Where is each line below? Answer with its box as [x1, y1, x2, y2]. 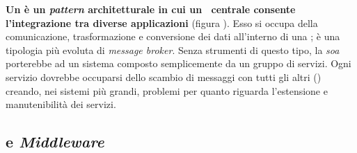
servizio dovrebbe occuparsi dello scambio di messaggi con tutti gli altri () [6, 69, 322, 84]
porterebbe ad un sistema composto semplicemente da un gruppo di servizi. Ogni [6, 56, 351, 71]
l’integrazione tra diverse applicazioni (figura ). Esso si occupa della [6, 15, 318, 30]
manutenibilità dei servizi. [6, 97, 116, 111]
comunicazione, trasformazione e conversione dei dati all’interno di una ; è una [6, 29, 340, 44]
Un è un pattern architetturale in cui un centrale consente [6, 2, 296, 16]
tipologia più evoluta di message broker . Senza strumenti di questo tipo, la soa [6, 42, 340, 57]
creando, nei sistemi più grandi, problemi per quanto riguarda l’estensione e [6, 83, 328, 98]
